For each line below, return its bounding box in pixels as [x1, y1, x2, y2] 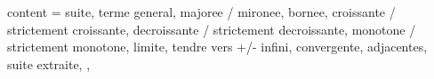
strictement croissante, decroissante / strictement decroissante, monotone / [7, 20, 416, 38]
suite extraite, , [7, 54, 91, 73]
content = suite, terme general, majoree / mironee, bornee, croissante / [7, 3, 396, 20]
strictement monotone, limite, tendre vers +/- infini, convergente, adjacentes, [7, 37, 428, 56]
